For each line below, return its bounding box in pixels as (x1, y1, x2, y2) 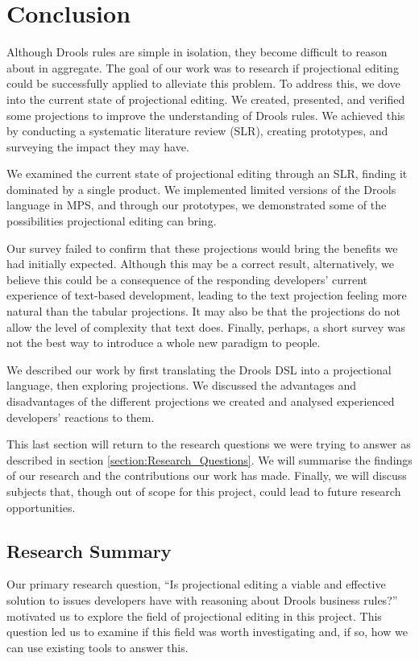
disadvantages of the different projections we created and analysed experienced (6, 393, 395, 409)
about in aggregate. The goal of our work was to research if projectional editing (6, 59, 399, 76)
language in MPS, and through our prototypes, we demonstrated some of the (6, 196, 387, 213)
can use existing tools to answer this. (6, 638, 189, 655)
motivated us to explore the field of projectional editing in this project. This (6, 607, 382, 624)
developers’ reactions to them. (6, 408, 155, 425)
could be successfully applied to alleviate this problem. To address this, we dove (6, 75, 400, 92)
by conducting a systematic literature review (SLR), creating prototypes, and (6, 122, 388, 139)
